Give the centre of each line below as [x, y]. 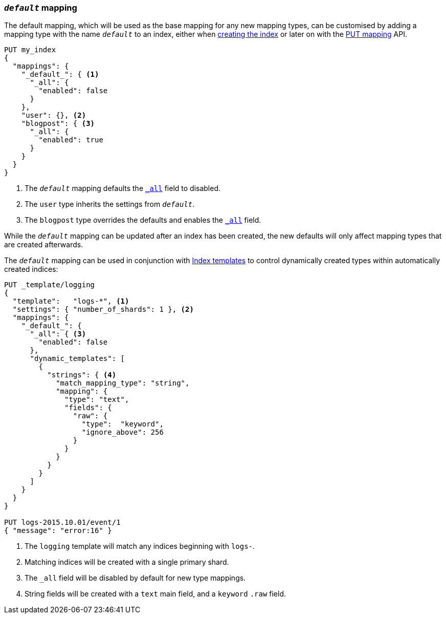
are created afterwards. [44, 245]
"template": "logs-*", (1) [71, 301]
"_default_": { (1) [60, 74]
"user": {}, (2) [54, 115]
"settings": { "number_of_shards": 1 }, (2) [103, 310]
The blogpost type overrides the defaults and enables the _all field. [143, 220]
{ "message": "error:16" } [58, 531]
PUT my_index [30, 50]
